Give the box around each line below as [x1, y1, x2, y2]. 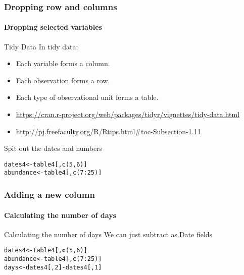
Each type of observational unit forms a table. [16, 92, 159, 102]
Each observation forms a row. [16, 75, 110, 85]
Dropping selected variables [4, 22, 102, 32]
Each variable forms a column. [16, 58, 110, 69]
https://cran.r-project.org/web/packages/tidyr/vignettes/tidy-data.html [16, 109, 240, 120]
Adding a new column [4, 188, 95, 201]
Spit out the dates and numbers [4, 143, 103, 153]
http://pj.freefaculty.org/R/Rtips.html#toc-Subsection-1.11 [16, 126, 201, 136]
